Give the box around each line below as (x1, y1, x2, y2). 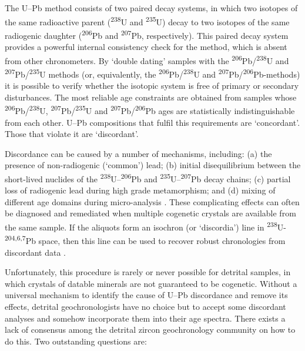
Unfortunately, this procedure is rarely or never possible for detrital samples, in (5, 266, 291, 278)
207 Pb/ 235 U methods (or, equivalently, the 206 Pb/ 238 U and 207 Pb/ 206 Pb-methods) (5, 66, 300, 80)
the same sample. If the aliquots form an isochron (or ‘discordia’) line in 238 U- (5, 219, 286, 233)
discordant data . (5, 246, 66, 258)
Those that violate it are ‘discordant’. (5, 128, 139, 140)
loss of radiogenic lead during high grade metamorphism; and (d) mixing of (5, 184, 276, 196)
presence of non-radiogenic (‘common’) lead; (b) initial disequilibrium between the (5, 159, 301, 171)
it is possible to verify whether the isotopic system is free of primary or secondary (5, 79, 299, 92)
